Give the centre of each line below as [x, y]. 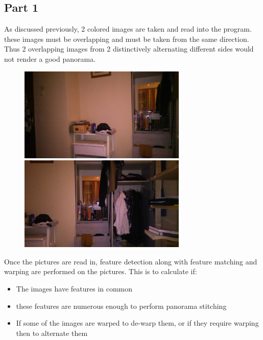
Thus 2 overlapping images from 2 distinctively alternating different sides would [129, 49]
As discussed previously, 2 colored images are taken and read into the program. [128, 29]
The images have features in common [74, 289]
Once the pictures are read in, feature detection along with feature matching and [131, 261]
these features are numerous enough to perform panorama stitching [121, 306]
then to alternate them [52, 333]
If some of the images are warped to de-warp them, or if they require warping [137, 323]
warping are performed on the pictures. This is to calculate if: [101, 271]
